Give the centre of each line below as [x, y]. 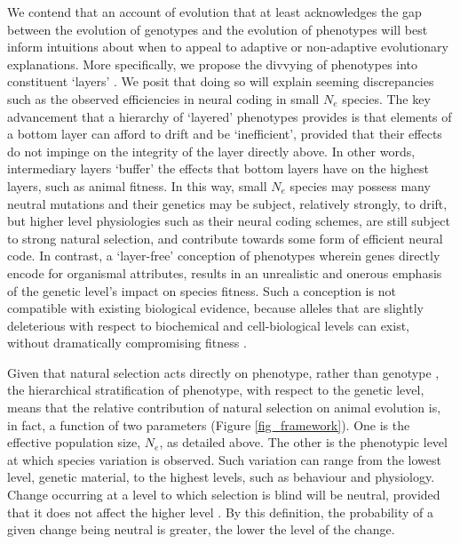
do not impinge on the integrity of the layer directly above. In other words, [211, 151]
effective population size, [74, 442]
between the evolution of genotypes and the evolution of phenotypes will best [218, 29]
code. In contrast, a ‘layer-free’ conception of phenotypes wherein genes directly [224, 256]
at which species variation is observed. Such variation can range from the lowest [224, 459]
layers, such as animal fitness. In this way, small [137, 185]
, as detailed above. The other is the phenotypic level [303, 442]
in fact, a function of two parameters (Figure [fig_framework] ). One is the [209, 424]
